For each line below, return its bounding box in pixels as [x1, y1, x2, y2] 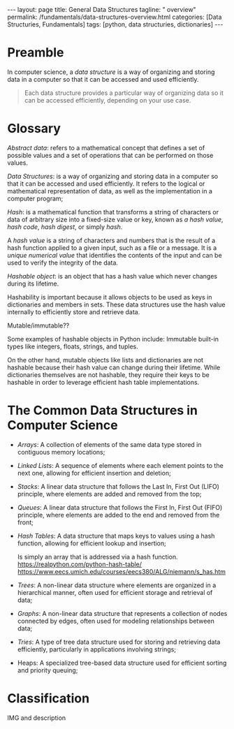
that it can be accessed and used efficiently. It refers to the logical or [7, 179, 205, 188]
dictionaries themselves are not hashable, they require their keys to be [7, 370, 210, 378]
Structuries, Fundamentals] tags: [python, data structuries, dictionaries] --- [7, 20, 224, 29]
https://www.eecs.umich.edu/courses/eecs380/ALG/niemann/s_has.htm [17, 567, 226, 575]
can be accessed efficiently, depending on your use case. [24, 96, 191, 104]
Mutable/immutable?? [7, 321, 70, 330]
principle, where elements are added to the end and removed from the [17, 510, 220, 519]
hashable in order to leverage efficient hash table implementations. [7, 378, 200, 386]
